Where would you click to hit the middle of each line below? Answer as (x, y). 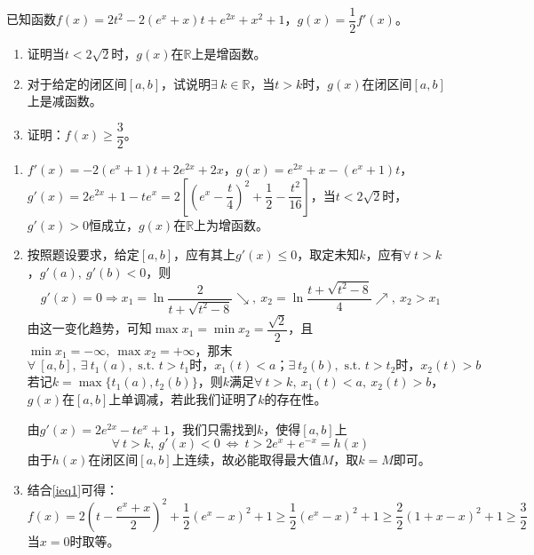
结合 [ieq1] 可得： (73, 489)
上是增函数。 (229, 54)
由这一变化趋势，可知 (89, 328)
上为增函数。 (231, 224)
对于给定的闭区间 (77, 83)
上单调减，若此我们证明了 (183, 399)
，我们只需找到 (214, 428)
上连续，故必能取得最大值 (247, 460)
